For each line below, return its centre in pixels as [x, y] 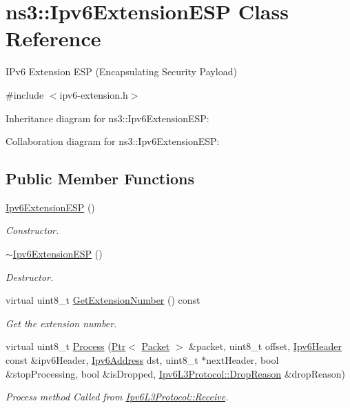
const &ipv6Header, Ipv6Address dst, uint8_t [102, 360]
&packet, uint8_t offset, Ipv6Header [265, 346]
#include [25, 94]
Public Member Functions [100, 178]
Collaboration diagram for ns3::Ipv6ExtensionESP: [113, 141]
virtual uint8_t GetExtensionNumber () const [103, 300]
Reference [53, 38]
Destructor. [30, 276]
